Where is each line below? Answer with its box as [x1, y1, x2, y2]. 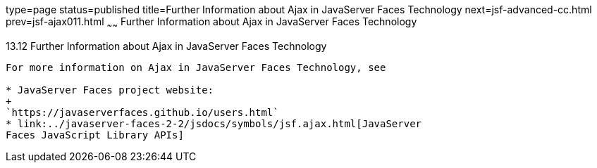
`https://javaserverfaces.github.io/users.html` [6, 106, 279, 118]
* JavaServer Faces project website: [6, 84, 214, 96]
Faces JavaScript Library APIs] [6, 129, 184, 141]
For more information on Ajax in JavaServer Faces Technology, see [6, 61, 386, 73]
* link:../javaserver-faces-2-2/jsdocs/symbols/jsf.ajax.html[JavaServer [6, 117, 422, 129]
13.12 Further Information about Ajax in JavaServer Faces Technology [6, 39, 327, 52]
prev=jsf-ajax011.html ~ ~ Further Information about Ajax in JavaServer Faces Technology [6, 15, 417, 30]
